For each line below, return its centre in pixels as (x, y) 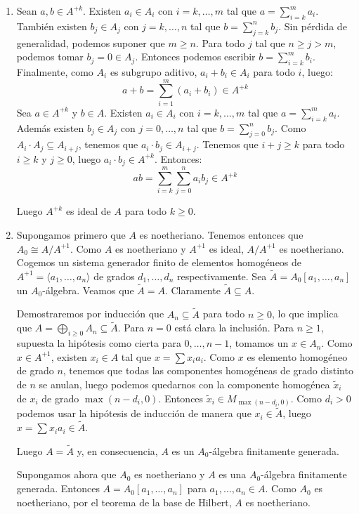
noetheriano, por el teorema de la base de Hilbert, (124, 502)
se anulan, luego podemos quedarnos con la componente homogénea (184, 384)
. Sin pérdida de (313, 26)
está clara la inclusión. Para (234, 328)
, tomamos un (259, 343)
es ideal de (88, 211)
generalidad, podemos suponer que (91, 42)
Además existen (50, 127)
